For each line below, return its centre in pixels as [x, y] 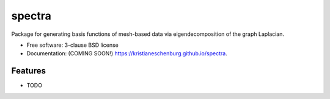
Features [28, 71]
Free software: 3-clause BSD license [72, 45]
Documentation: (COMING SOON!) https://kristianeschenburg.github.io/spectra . [127, 53]
